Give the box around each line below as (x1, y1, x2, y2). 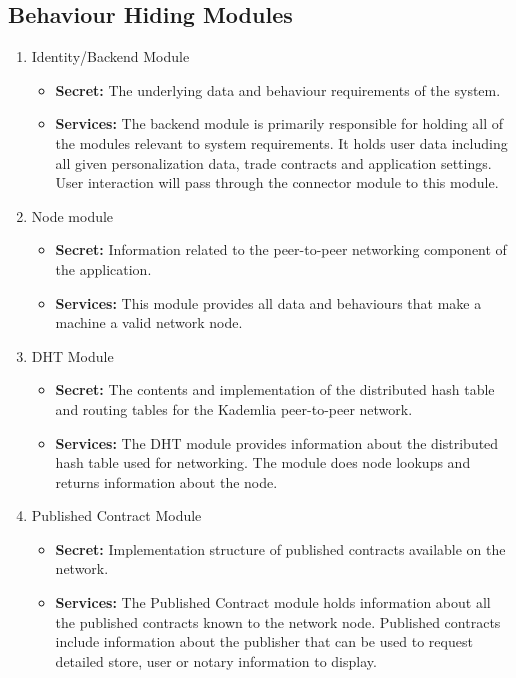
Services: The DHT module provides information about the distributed (55, 432, 499, 453)
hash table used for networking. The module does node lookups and (55, 452, 471, 473)
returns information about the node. (55, 471, 278, 492)
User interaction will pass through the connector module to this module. (55, 172, 499, 193)
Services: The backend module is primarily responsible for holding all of (55, 113, 504, 134)
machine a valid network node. (55, 312, 243, 333)
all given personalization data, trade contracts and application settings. (55, 152, 492, 173)
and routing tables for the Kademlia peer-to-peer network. (55, 398, 413, 419)
